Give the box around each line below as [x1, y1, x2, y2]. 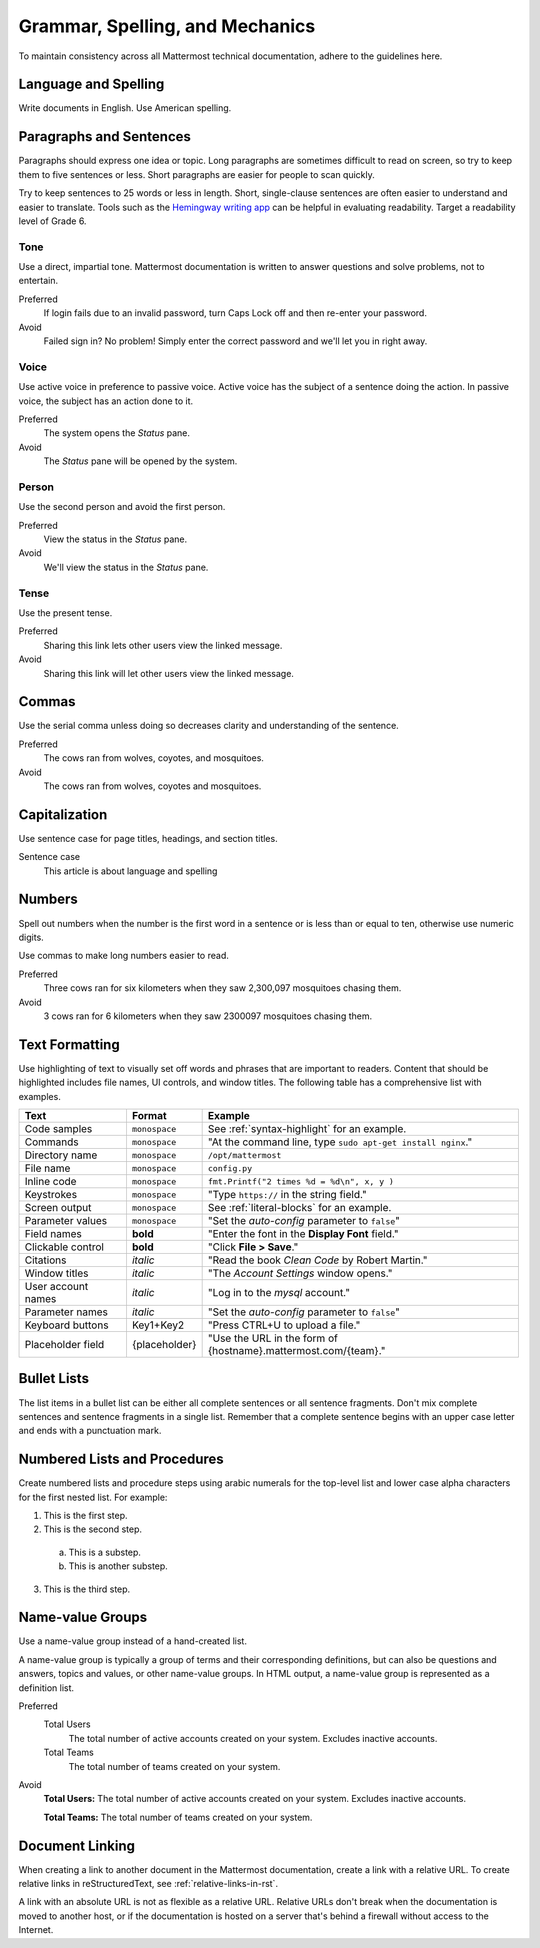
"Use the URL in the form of [207, 1331, 339, 1345]
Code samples [24, 1122, 93, 1135]
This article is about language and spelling [43, 865, 218, 877]
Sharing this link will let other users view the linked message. [43, 667, 295, 679]
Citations [24, 1253, 67, 1267]
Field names [24, 1227, 82, 1240]
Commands [24, 1135, 79, 1149]
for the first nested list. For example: [18, 1491, 168, 1503]
